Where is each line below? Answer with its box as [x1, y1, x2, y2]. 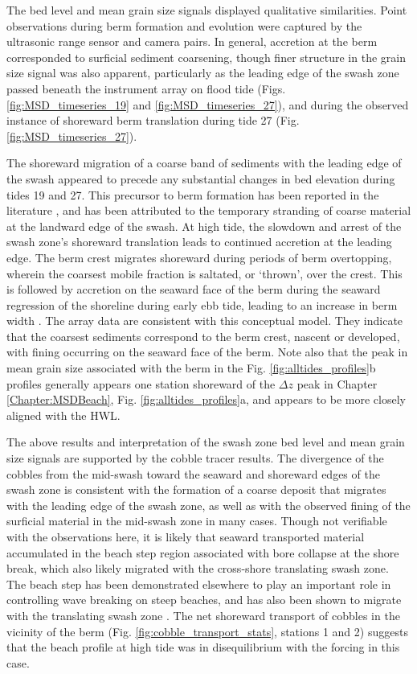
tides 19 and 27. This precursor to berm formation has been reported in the [6, 186, 379, 203]
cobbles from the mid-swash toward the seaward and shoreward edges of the [6, 465, 380, 482]
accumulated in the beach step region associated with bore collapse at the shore [6, 544, 399, 561]
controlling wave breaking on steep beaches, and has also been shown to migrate [6, 591, 402, 608]
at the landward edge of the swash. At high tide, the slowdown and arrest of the [6, 217, 402, 234]
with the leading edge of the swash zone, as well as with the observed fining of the [6, 496, 411, 513]
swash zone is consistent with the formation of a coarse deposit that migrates [6, 481, 386, 498]
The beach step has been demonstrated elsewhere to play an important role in [6, 575, 391, 592]
